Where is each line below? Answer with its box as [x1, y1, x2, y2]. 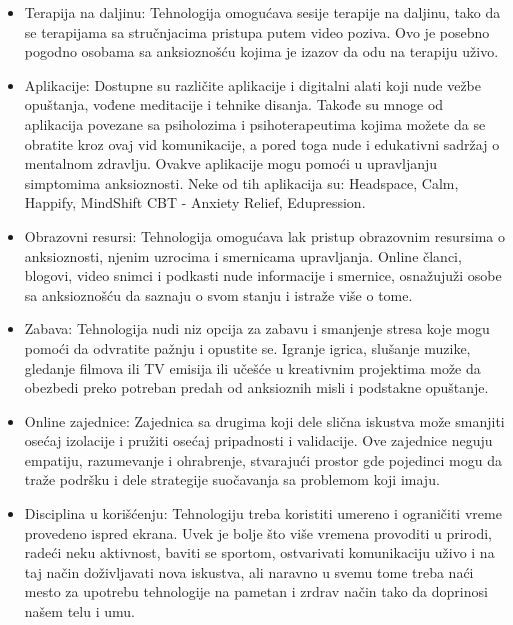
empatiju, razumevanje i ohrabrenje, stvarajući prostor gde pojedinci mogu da [24, 449, 503, 470]
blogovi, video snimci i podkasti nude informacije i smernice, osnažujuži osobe [24, 265, 502, 286]
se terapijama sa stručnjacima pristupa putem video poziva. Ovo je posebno [24, 21, 490, 42]
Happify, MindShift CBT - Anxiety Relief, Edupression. [24, 192, 366, 213]
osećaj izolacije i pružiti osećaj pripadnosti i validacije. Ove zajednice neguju [24, 430, 493, 451]
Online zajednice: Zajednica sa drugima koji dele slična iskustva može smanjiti [24, 410, 505, 431]
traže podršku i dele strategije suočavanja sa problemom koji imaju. [24, 469, 440, 490]
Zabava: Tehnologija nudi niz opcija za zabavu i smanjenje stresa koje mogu [24, 318, 490, 339]
